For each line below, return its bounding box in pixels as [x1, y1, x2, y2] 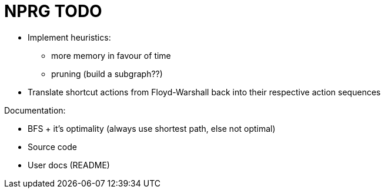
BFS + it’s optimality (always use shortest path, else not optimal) [28, 123, 276, 134]
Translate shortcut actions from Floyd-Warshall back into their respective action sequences [28, 86, 381, 97]
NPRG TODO [4, 1, 102, 21]
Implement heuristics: [28, 32, 111, 42]
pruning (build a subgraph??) [51, 68, 163, 79]
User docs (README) [28, 159, 110, 170]
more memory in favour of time [51, 50, 171, 61]
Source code [28, 141, 77, 152]
